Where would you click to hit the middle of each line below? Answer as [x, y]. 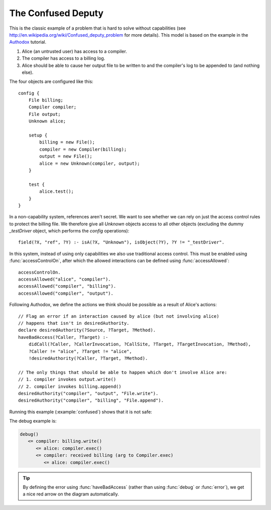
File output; [44, 114]
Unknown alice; [47, 121]
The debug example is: [33, 421]
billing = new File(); [67, 142]
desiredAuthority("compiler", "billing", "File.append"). [91, 401]
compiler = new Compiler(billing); [83, 149]
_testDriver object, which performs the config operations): [69, 231]
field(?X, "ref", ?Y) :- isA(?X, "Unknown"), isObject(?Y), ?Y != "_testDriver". [121, 242]
